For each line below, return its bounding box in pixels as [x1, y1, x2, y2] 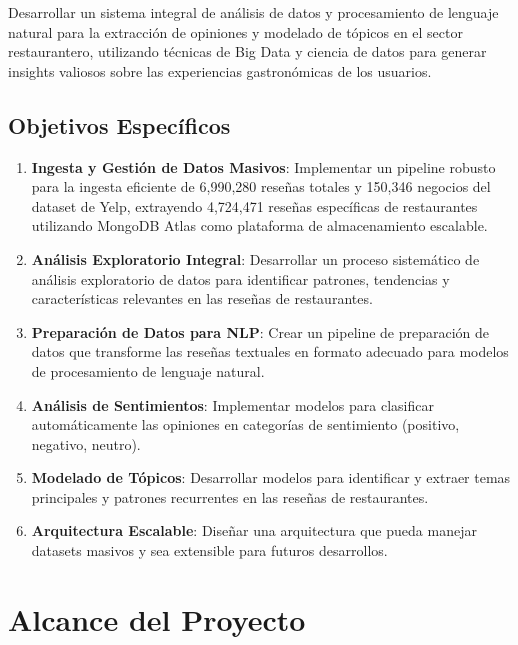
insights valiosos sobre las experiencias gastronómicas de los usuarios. [8, 60, 432, 81]
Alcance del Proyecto [8, 598, 306, 639]
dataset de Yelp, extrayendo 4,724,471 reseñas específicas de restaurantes [31, 195, 478, 216]
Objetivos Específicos [8, 109, 231, 140]
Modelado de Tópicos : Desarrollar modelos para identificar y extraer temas [31, 467, 511, 488]
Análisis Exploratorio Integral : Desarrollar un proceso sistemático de [31, 248, 480, 269]
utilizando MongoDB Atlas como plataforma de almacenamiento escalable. [31, 215, 488, 236]
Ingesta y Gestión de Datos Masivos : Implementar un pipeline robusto [31, 156, 496, 177]
